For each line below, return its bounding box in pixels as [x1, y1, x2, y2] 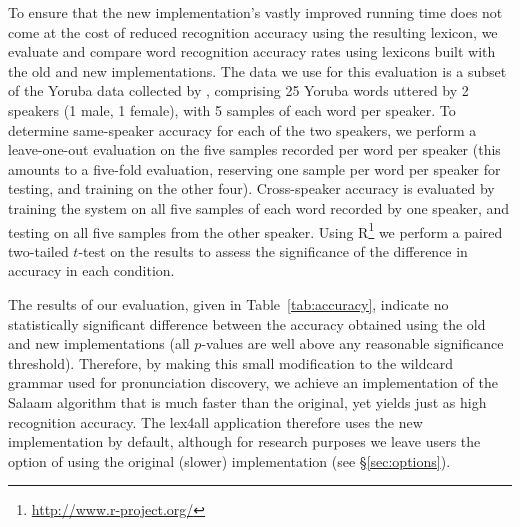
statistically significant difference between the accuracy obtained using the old [8, 313, 486, 334]
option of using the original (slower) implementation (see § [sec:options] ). [8, 450, 451, 471]
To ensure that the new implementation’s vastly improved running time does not [8, 2, 503, 22]
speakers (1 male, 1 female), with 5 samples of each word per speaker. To [8, 99, 456, 120]
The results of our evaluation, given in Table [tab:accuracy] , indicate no [8, 293, 449, 314]
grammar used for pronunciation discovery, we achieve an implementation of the [8, 372, 498, 393]
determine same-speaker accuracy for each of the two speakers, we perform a [8, 119, 477, 140]
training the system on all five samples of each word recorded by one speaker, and [8, 197, 510, 218]
